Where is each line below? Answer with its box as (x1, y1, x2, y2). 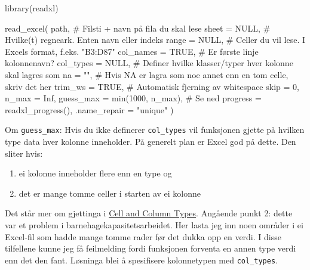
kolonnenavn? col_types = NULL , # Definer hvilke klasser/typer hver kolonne (5, 57, 293, 69)
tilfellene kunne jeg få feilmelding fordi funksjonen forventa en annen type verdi (5, 242, 296, 255)
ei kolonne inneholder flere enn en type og (19, 167, 172, 179)
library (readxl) (5, 2, 59, 14)
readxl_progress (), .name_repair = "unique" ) (5, 103, 174, 116)
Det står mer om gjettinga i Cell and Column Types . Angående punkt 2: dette (5, 207, 293, 219)
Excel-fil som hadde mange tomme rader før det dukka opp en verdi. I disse (5, 230, 281, 243)
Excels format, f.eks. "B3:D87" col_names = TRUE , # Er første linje (5, 45, 259, 57)
